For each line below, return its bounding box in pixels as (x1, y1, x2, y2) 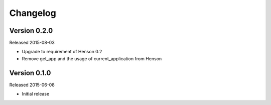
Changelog (9, 7, 56, 18)
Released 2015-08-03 (9, 40, 55, 46)
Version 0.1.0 (9, 69, 51, 77)
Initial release (22, 91, 50, 97)
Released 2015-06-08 (9, 82, 55, 88)
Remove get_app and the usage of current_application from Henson (22, 55, 162, 62)
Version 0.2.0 (9, 26, 53, 35)
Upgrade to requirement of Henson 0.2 (22, 49, 102, 55)
